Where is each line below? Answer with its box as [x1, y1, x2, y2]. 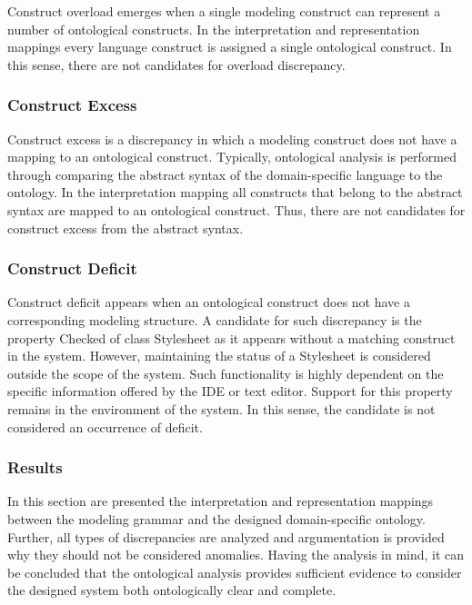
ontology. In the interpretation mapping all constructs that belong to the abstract [7, 183, 463, 202]
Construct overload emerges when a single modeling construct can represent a [7, 2, 441, 20]
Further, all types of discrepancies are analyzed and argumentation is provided [7, 527, 445, 546]
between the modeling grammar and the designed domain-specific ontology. [7, 509, 426, 528]
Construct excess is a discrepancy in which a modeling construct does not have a [7, 129, 457, 148]
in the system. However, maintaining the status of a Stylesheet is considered [7, 346, 431, 365]
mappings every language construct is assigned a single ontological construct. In [7, 37, 452, 56]
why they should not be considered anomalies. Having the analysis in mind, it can [7, 545, 465, 564]
